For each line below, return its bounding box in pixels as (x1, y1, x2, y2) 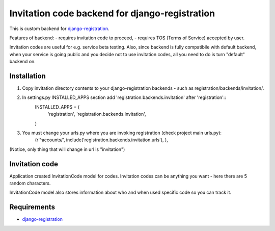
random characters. (9, 180, 51, 186)
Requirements (9, 203, 56, 212)
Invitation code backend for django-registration (9, 8, 215, 19)
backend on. (9, 59, 36, 65)
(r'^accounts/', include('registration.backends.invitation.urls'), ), (35, 137, 168, 143)
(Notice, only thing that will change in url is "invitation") (9, 146, 125, 152)
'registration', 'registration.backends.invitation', (47, 111, 146, 117)
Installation (9, 71, 46, 80)
